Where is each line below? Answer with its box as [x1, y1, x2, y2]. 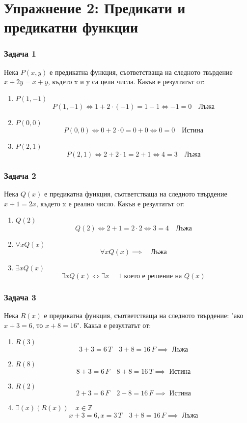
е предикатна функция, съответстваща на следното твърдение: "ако [44, 310, 244, 321]
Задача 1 [4, 47, 36, 60]
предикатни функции [4, 17, 138, 37]
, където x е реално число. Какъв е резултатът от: [36, 198, 185, 208]
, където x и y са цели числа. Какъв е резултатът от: [48, 76, 205, 87]
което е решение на [124, 272, 182, 280]
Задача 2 [4, 169, 36, 181]
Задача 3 [4, 291, 36, 303]
